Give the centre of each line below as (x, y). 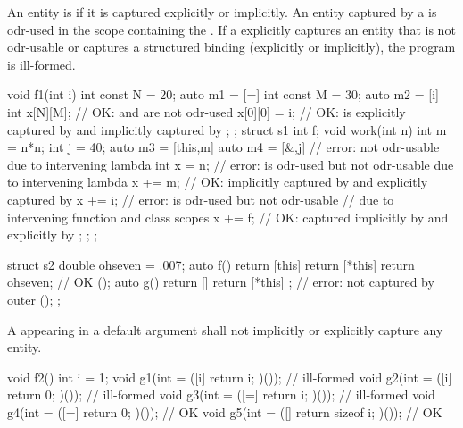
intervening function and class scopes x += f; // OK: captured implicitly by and (228, 217)
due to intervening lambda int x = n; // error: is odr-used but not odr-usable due (231, 164)
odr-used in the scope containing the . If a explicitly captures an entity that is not (231, 29)
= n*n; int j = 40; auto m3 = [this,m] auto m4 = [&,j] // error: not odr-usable (223, 147)
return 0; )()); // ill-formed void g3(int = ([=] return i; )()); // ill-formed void (221, 394)
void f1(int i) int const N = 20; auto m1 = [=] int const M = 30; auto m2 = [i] (223, 94)
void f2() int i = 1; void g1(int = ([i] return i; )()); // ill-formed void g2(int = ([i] (230, 377)
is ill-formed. (41, 64)
